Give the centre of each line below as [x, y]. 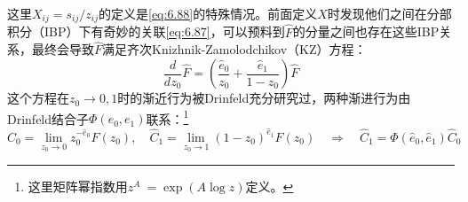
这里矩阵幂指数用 [78, 186]
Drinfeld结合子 [48, 118]
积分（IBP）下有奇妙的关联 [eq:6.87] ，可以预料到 [146, 31]
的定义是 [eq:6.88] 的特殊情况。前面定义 [208, 13]
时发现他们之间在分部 [389, 13]
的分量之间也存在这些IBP [366, 31]
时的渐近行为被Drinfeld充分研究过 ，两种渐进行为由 [264, 98]
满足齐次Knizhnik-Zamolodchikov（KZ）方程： [234, 49]
